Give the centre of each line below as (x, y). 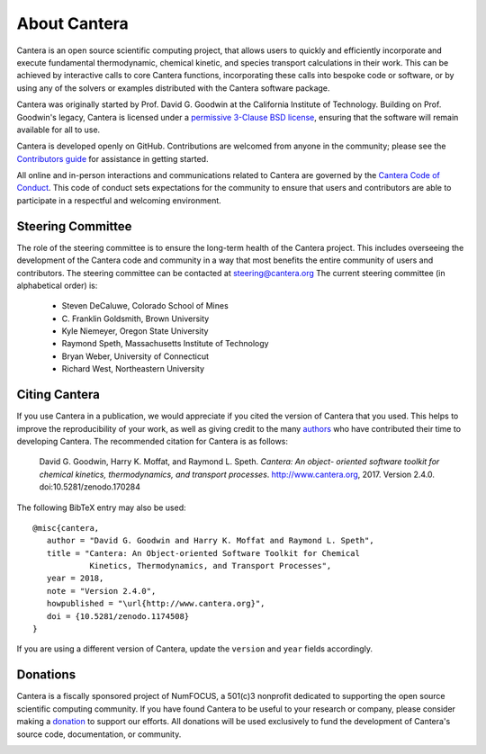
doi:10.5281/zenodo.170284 (90, 487)
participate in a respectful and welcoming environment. (119, 200)
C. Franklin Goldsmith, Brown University (135, 319)
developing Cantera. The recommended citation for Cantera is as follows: (152, 441)
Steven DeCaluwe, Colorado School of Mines (145, 306)
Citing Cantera (58, 395)
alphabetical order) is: (57, 285)
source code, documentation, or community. (99, 734)
